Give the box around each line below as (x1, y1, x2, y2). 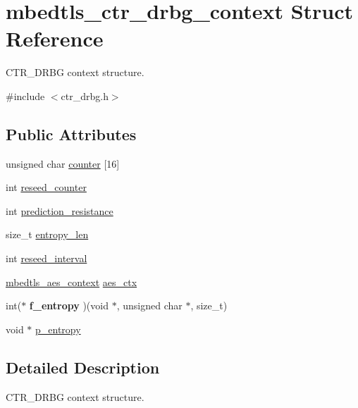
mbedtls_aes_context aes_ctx (6, 274, 137, 289)
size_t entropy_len (6, 227, 89, 242)
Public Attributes (6, 123, 137, 144)
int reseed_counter (6, 180, 87, 194)
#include (6, 88, 45, 103)
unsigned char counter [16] (6, 156, 120, 171)
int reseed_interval (6, 251, 87, 266)
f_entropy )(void (29, 298, 109, 313)
